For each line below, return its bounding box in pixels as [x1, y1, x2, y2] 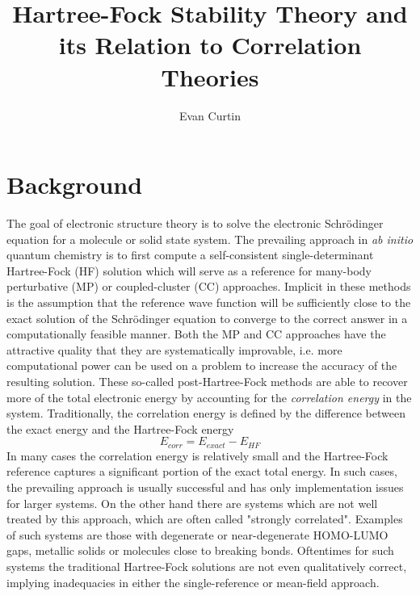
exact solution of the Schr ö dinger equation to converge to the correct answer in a [6, 309, 408, 326]
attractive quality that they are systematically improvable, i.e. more [6, 341, 342, 358]
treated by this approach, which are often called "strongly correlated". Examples [6, 510, 403, 527]
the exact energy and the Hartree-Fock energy [6, 420, 234, 437]
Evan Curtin [178, 107, 241, 124]
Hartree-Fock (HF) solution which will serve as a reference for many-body [6, 262, 372, 279]
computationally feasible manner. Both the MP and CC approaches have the [6, 325, 386, 342]
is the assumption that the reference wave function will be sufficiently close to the [6, 294, 411, 310]
